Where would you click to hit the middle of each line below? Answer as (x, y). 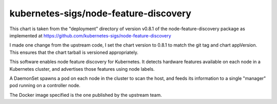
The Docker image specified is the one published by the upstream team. (86, 95)
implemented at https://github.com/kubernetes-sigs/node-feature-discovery (90, 35)
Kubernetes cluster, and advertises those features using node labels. (82, 69)
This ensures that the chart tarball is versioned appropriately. (74, 52)
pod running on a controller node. (45, 86)
